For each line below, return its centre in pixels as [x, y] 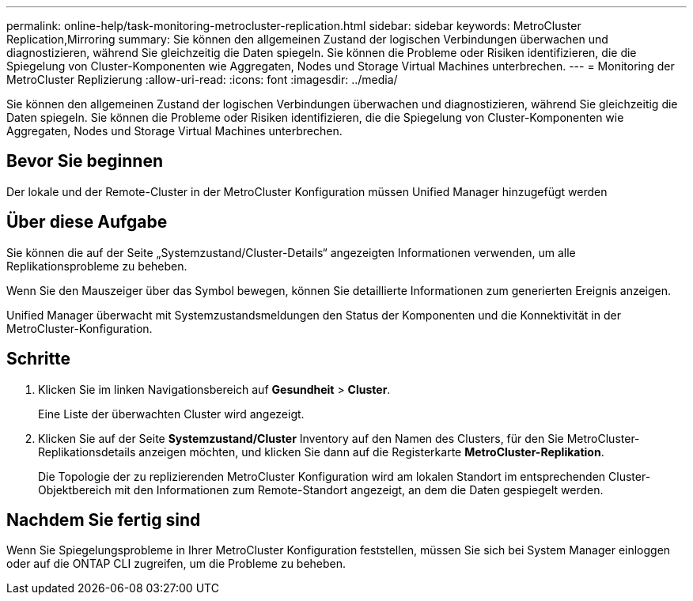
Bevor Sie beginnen [85, 161]
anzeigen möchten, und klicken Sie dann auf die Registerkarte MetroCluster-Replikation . [371, 452]
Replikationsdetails [87, 452]
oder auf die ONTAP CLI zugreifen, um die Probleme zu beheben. [176, 564]
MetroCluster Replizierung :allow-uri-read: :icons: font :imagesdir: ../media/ [202, 79]
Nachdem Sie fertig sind [104, 520]
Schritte [38, 359]
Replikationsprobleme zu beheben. [97, 266]
